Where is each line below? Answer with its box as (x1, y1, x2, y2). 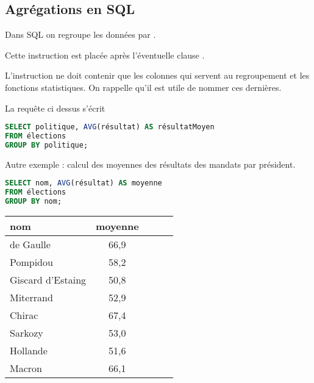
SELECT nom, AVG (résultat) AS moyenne (5, 179, 162, 188)
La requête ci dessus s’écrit (5, 101, 105, 114)
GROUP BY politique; (5, 140, 88, 149)
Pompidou (10, 255, 53, 270)
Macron (10, 361, 42, 376)
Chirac (10, 308, 38, 323)
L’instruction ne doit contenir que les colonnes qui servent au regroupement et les (5, 69, 310, 82)
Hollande (10, 343, 48, 358)
